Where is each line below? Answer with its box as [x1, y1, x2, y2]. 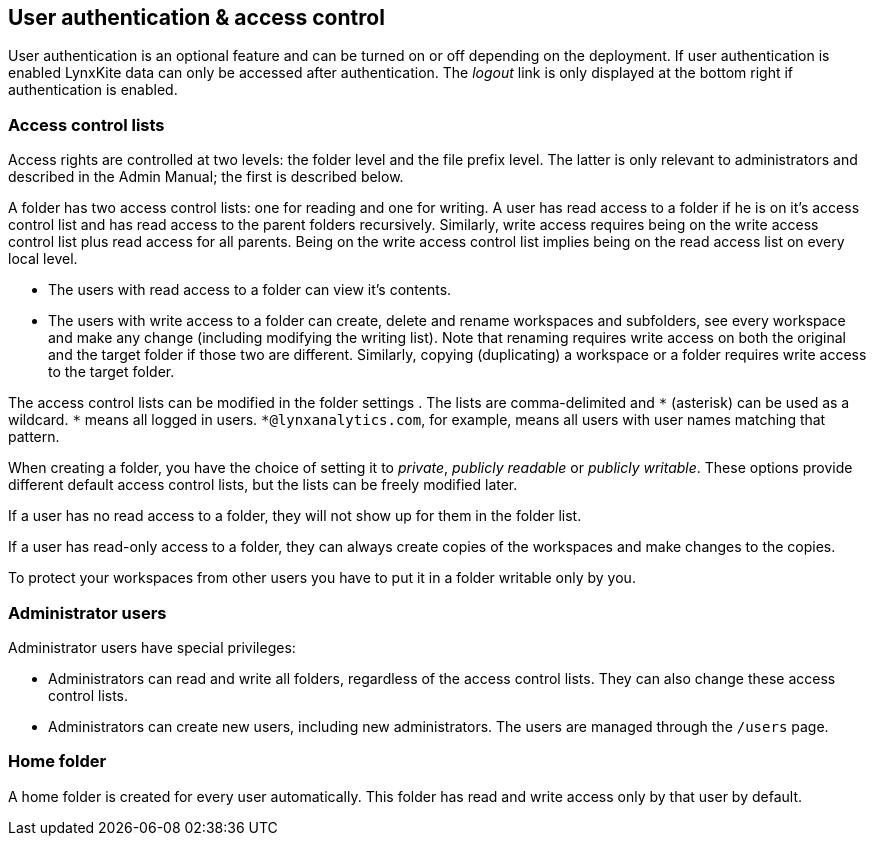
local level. [8, 250, 78, 268]
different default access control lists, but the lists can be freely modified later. [8, 476, 518, 494]
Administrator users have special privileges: [8, 638, 296, 656]
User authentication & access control [8, 5, 385, 30]
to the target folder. [48, 363, 175, 381]
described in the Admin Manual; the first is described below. [8, 168, 404, 186]
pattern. [8, 428, 60, 446]
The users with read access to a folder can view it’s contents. [48, 281, 452, 299]
